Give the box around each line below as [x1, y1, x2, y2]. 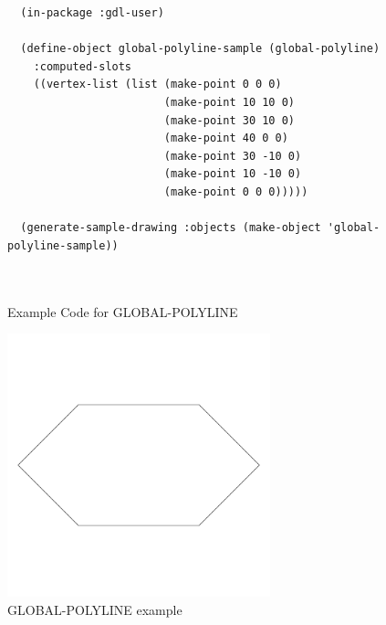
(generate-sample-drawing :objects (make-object [20, 221, 321, 235]
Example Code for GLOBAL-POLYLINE [7, 302, 238, 321]
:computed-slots [33, 59, 132, 73]
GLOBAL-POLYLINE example [7, 599, 183, 619]
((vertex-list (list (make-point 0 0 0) [33, 78, 282, 91]
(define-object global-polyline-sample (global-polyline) [20, 42, 381, 56]
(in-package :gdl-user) [20, 6, 164, 19]
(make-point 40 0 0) [163, 132, 288, 145]
